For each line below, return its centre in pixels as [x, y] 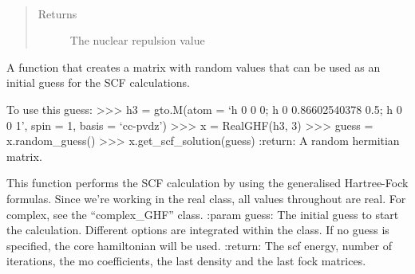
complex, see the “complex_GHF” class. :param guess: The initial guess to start [203, 214]
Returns [57, 13]
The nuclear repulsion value [137, 40]
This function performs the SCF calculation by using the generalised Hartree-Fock [207, 183]
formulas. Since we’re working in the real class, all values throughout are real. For [206, 198]
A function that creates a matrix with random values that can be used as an [194, 67]
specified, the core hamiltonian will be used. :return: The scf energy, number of [200, 245]
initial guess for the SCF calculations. [98, 82]
